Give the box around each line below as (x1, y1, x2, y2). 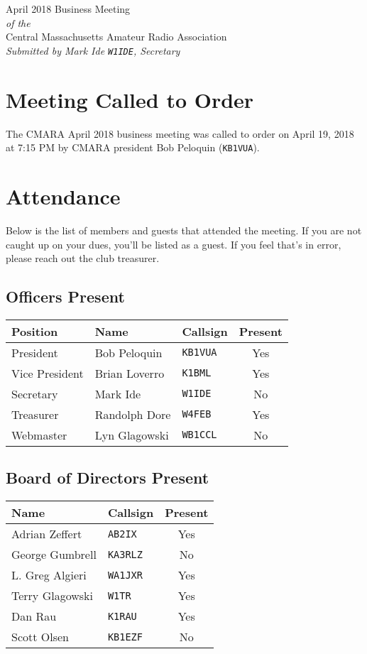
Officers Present (6, 285, 125, 307)
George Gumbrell (11, 546, 97, 563)
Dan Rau (11, 608, 57, 625)
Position (11, 322, 58, 339)
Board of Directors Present (6, 467, 209, 489)
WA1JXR (107, 569, 143, 581)
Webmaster (11, 426, 67, 443)
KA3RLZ (107, 548, 143, 560)
